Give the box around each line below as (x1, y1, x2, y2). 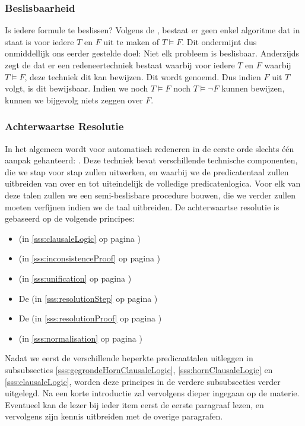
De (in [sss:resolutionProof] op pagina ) (18, 312, 162, 324)
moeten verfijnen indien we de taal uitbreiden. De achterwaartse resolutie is (5, 200, 279, 213)
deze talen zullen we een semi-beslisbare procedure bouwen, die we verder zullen (5, 188, 296, 201)
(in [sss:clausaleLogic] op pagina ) (18, 232, 141, 244)
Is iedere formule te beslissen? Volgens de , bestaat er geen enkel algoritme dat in (5, 24, 300, 36)
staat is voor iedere (5, 35, 74, 48)
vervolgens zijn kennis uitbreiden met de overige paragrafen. (5, 410, 223, 422)
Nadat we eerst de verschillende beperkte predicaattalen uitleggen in (5, 352, 253, 364)
